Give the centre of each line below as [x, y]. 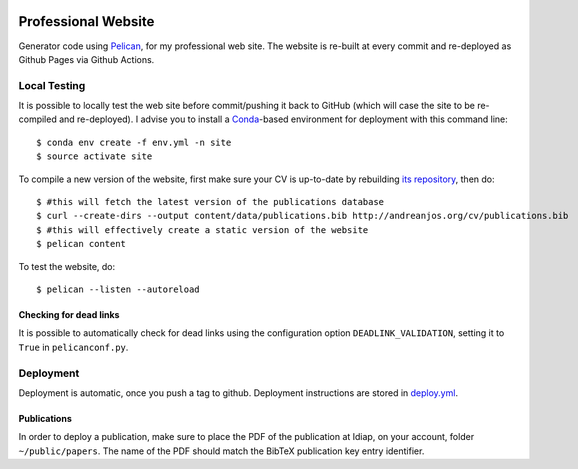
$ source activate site [94, 156]
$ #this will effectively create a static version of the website [202, 229]
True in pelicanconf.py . [73, 347]
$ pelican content [81, 244]
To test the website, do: [67, 266]
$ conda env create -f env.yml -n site [134, 142]
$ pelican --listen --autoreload [118, 289]
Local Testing [52, 85]
